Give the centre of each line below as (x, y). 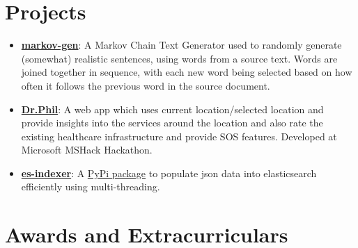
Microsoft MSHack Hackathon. (87, 150)
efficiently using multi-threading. (91, 187)
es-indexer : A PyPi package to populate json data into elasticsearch (169, 173)
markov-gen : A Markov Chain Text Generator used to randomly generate (181, 45)
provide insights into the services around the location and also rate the (172, 123)
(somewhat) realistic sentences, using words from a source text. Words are (179, 58)
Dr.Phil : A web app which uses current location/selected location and (172, 109)
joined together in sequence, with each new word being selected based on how (187, 72)
